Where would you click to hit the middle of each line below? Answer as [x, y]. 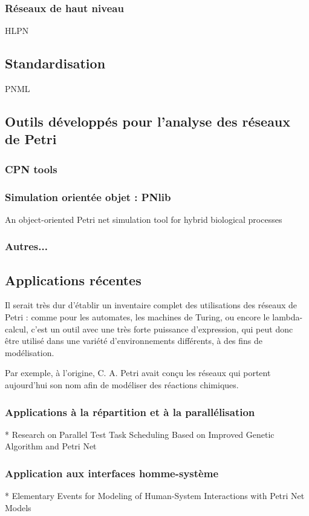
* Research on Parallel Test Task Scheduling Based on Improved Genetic [140, 434]
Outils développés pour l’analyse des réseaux [148, 121]
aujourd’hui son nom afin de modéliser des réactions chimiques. [122, 385]
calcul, [17, 329]
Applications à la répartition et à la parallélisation [130, 412]
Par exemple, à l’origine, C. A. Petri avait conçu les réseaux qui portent [138, 373]
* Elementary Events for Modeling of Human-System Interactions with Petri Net [155, 496]
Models [18, 507]
